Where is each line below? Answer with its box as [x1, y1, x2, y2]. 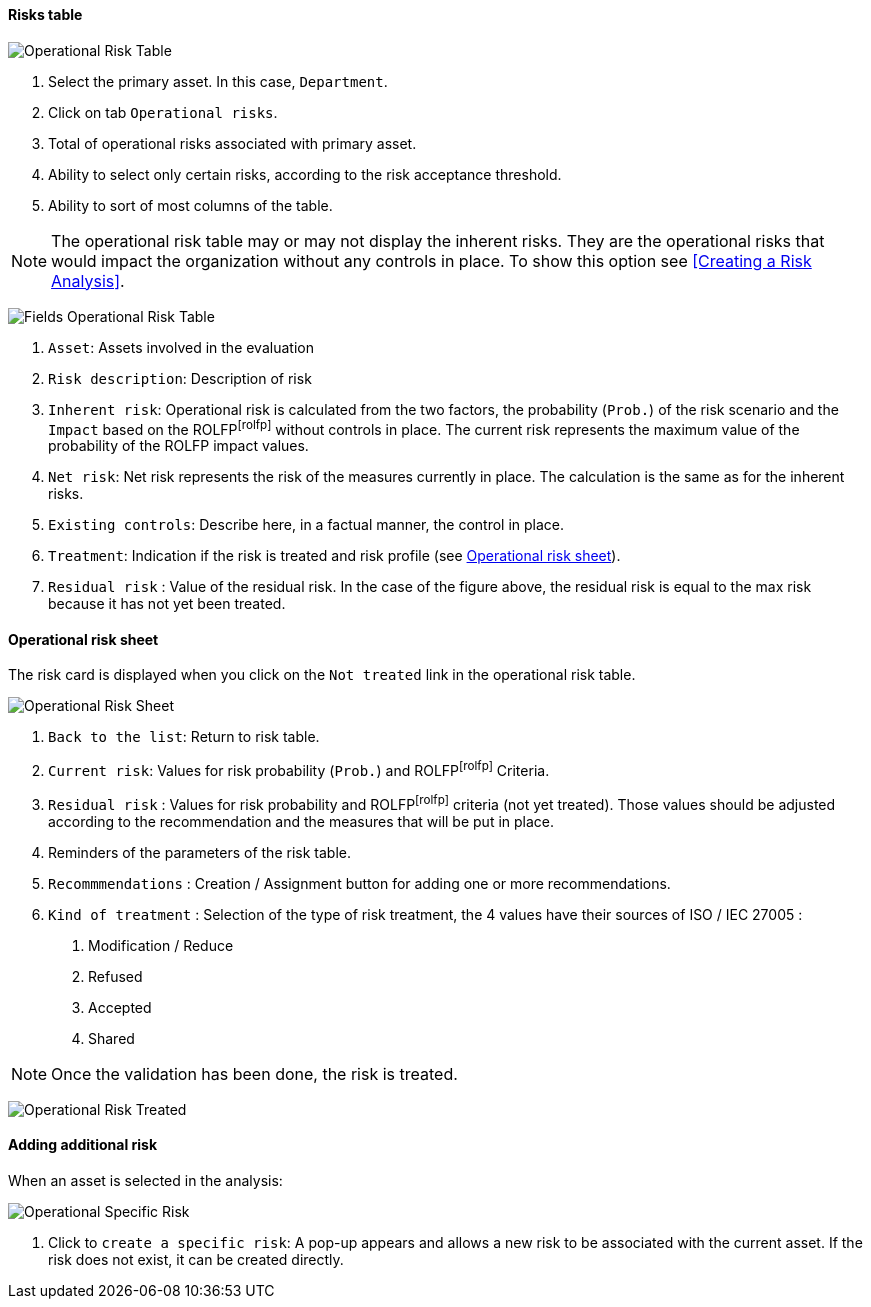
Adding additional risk [8, 1136, 158, 1154]
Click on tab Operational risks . [48, 103, 278, 121]
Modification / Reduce [88, 936, 234, 954]
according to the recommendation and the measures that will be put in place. [48, 812, 555, 830]
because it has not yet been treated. [48, 595, 286, 613]
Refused [88, 967, 143, 985]
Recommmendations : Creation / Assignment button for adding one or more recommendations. [48, 874, 671, 892]
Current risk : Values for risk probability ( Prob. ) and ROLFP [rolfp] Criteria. [48, 759, 550, 780]
